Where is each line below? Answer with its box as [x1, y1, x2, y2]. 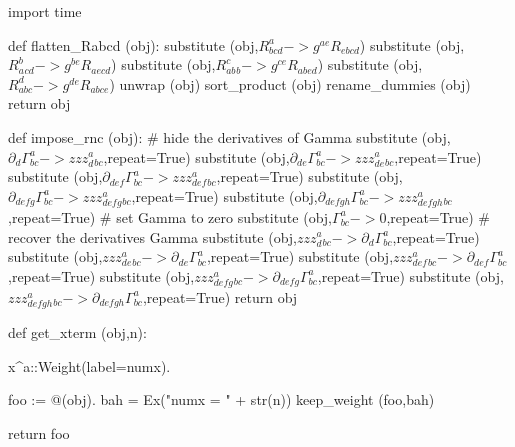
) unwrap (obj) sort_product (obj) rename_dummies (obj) [109, 73, 471, 94]
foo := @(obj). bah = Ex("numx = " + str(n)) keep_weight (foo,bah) [8, 389, 435, 410]
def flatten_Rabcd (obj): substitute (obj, [8, 34, 259, 55]
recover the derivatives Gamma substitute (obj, [8, 226, 297, 247]
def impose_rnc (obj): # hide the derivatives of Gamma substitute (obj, [8, 126, 451, 147]
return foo [8, 422, 70, 443]
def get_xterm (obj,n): [8, 322, 147, 342]
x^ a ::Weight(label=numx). [8, 355, 171, 376]
